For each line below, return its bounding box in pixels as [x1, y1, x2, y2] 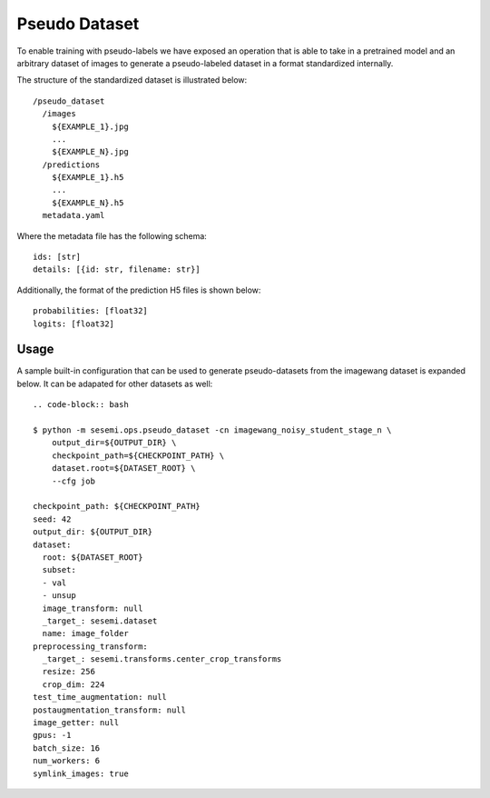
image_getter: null [33, 718, 120, 728]
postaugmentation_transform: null [33, 704, 186, 715]
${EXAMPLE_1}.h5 [51, 173, 124, 183]
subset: [42, 564, 76, 575]
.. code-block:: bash [33, 400, 129, 410]
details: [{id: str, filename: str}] [33, 264, 201, 274]
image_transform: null [42, 603, 143, 613]
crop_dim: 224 [42, 679, 105, 690]
